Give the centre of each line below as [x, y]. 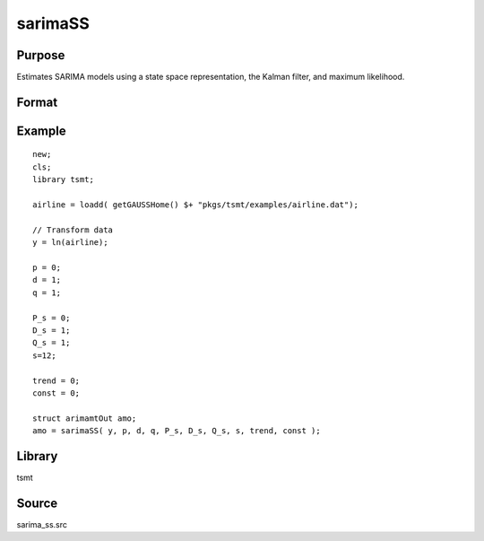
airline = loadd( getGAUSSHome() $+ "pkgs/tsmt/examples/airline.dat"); [195, 205]
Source [37, 503]
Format [37, 102]
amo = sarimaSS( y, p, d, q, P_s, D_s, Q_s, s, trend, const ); [177, 431]
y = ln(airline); [70, 243]
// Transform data [73, 230]
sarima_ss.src [42, 524]
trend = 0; [56, 380]
